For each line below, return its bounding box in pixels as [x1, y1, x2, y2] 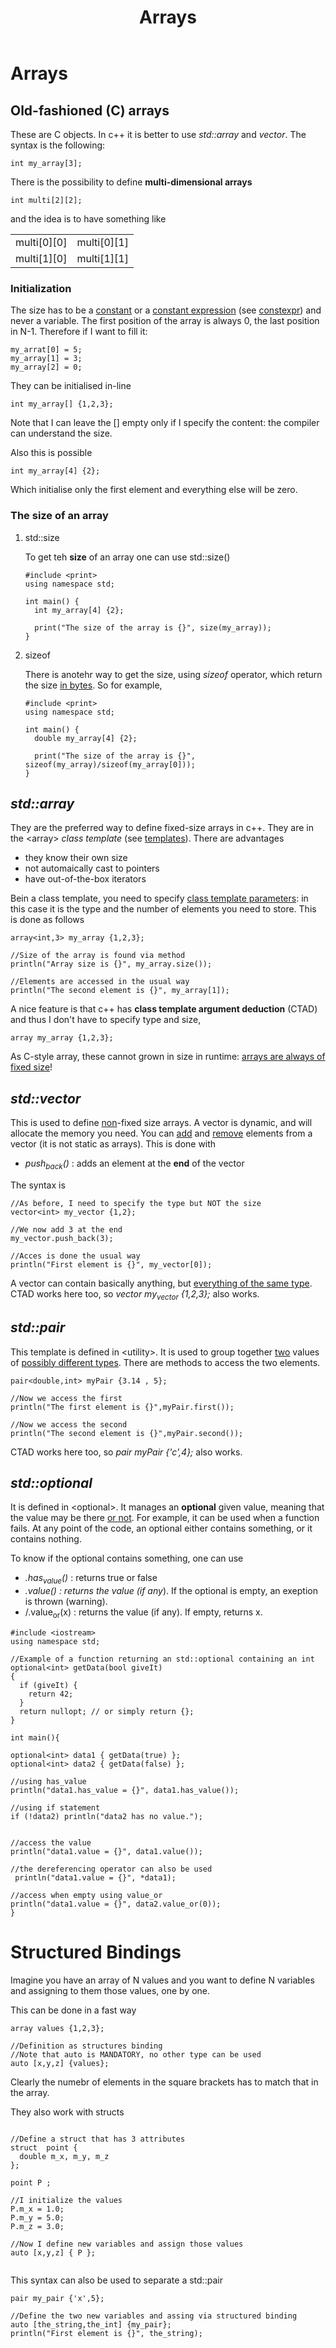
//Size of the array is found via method [10, 951, 186, 961]
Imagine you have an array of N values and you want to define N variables [10, 1974, 315, 1986]
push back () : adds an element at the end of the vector [24, 1157, 245, 1172]
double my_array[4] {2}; [34, 733, 138, 743]
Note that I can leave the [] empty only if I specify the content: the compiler [10, 417, 320, 429]
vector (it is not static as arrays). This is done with [10, 1138, 217, 1150]
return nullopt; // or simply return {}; [19, 1707, 195, 1717]
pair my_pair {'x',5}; [10, 2293, 105, 2303]
